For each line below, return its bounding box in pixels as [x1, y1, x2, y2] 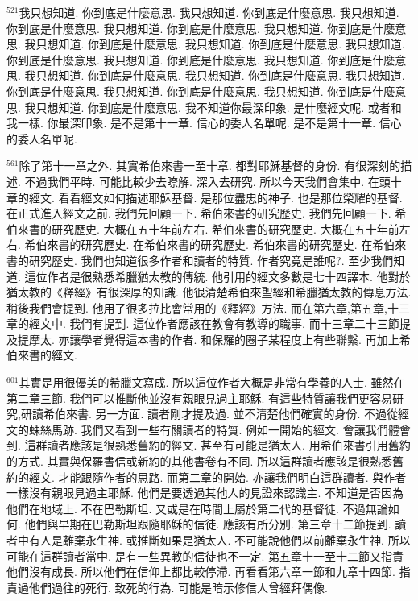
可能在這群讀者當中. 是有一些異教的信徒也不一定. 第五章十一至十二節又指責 [6, 547, 404, 564]
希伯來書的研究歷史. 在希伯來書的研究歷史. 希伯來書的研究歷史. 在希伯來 [24, 236, 407, 253]
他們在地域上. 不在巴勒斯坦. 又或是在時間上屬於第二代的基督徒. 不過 [6, 499, 366, 516]
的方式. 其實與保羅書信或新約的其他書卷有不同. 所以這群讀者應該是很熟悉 [6, 453, 393, 470]
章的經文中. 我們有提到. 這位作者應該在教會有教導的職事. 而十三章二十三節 [6, 315, 399, 332]
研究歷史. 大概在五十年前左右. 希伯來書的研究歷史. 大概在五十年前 [51, 220, 399, 237]
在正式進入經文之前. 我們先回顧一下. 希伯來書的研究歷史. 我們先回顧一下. [6, 205, 391, 222]
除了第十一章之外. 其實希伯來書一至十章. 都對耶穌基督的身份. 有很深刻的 [19, 157, 401, 174]
